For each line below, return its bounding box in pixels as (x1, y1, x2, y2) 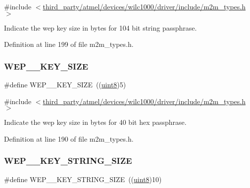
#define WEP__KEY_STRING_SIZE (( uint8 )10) (4, 174, 162, 184)
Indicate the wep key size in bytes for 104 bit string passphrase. (4, 22, 197, 33)
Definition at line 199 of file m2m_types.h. (4, 39, 134, 49)
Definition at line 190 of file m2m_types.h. (4, 133, 134, 144)
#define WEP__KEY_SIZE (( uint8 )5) (4, 79, 126, 89)
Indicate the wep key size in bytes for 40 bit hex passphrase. (4, 117, 187, 127)
